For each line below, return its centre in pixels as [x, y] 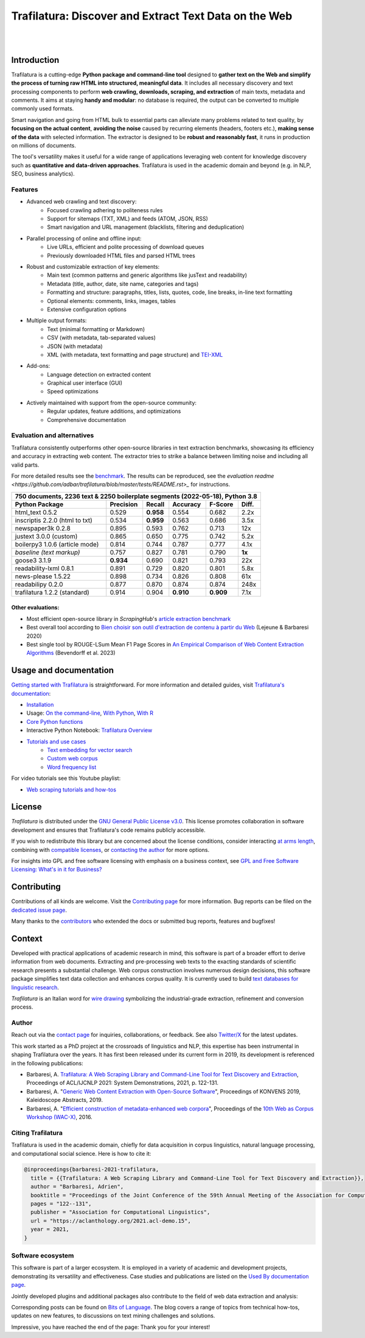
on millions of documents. [43, 145]
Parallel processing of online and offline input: [84, 238]
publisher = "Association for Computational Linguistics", [120, 1212]
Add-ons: [38, 366]
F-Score [221, 504]
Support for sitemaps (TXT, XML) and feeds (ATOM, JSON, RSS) [127, 219]
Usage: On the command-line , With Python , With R [90, 713]
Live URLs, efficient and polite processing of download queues [126, 247]
